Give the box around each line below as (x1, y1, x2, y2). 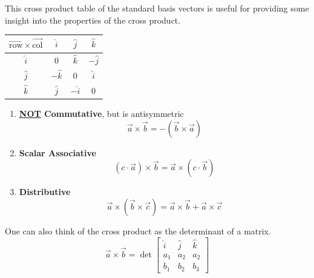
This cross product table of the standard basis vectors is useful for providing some (5, 2, 309, 14)
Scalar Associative (19, 146, 96, 159)
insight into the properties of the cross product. (5, 13, 181, 26)
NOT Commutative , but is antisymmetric (19, 107, 184, 120)
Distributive (19, 185, 71, 198)
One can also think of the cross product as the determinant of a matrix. (5, 224, 271, 237)
